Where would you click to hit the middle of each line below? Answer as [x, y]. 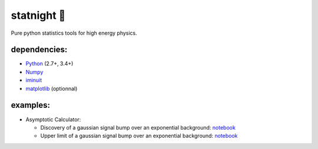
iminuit [34, 80]
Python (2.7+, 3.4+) [49, 64]
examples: [30, 105]
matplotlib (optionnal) [52, 88]
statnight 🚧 [38, 15]
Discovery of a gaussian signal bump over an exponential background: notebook [138, 127]
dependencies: [39, 50]
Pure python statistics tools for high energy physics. [74, 33]
